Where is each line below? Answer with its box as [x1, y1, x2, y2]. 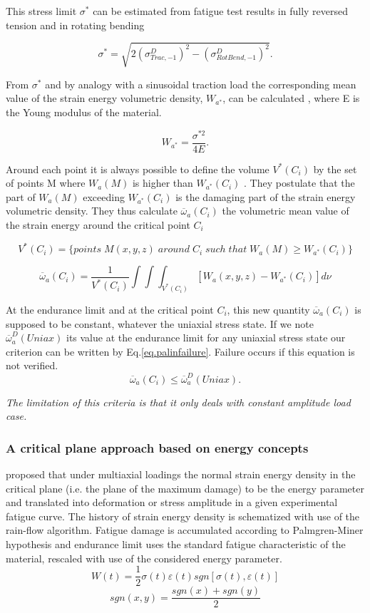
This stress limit [6, 4, 77, 18]
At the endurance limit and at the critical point [6, 302, 214, 316]
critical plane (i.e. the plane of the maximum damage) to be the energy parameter [6, 480, 364, 495]
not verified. [6, 358, 58, 373]
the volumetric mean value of [222, 203, 349, 218]
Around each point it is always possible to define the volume [6, 161, 269, 176]
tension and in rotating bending [6, 17, 145, 32]
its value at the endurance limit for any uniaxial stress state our [66, 330, 346, 345]
